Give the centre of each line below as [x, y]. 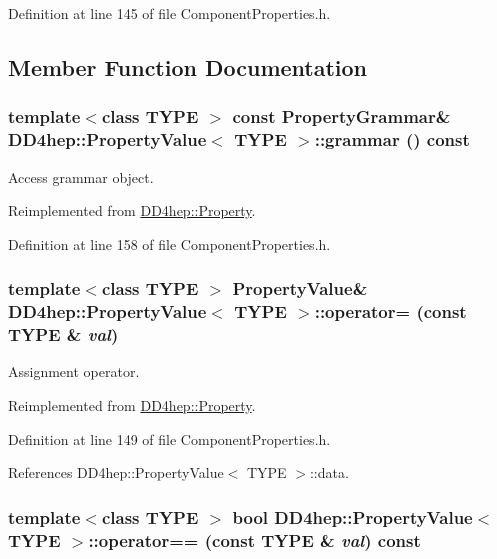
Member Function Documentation [188, 66]
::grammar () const [392, 139]
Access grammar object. [81, 176]
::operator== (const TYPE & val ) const [254, 539]
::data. [329, 472]
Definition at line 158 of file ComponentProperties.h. [169, 243]
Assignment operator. [74, 371]
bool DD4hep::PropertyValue [352, 516]
